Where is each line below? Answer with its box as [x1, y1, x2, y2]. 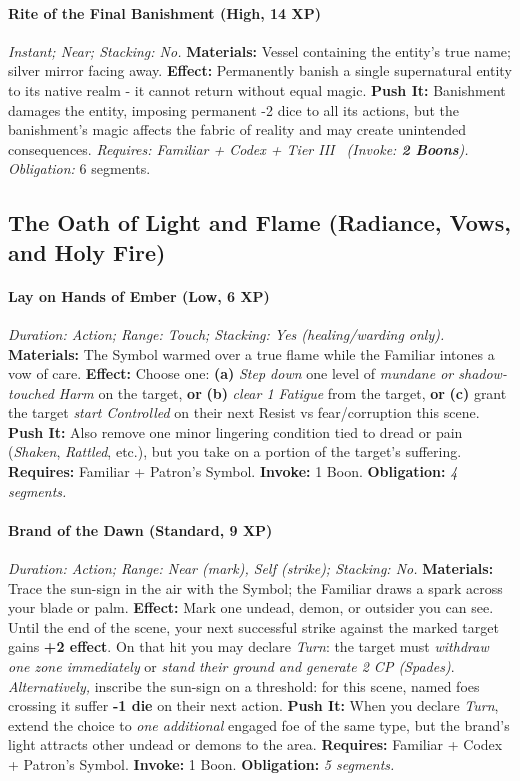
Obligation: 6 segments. [8, 158, 151, 179]
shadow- [458, 363, 507, 384]
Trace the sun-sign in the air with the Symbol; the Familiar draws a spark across [8, 577, 503, 598]
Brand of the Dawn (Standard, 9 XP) [8, 519, 273, 540]
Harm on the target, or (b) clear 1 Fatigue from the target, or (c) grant [58, 382, 507, 403]
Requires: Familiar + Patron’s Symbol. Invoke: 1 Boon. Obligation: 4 [8, 461, 458, 482]
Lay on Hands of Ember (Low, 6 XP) [8, 285, 270, 306]
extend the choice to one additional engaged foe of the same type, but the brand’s [8, 714, 510, 735]
